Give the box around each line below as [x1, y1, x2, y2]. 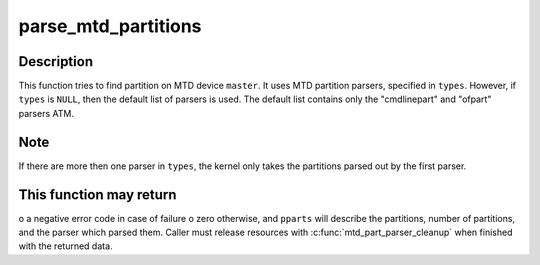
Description [18, 53, 94, 70]
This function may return [18, 186, 177, 203]
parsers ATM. [18, 107, 75, 119]
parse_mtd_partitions [18, 15, 202, 37]
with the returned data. [18, 240, 114, 252]
